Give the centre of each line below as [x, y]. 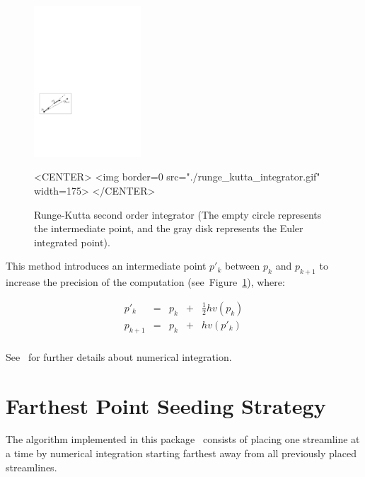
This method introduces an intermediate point [106, 266]
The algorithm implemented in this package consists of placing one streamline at [183, 439]
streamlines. [31, 467]
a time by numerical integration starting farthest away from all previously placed [181, 453]
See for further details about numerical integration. [119, 356]
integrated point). [72, 242]
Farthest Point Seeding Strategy [166, 405]
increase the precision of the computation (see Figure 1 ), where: [145, 282]
